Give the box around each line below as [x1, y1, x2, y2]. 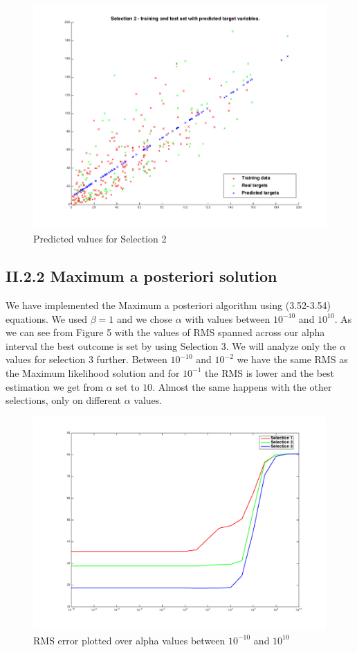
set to [116, 379, 140, 394]
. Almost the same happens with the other [152, 379, 332, 394]
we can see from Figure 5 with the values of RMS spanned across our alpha [6, 325, 325, 340]
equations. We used [6, 311, 87, 326]
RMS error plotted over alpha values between [33, 633, 226, 647]
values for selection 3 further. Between [6, 352, 167, 367]
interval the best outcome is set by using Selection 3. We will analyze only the [6, 338, 337, 353]
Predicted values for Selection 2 [33, 231, 167, 246]
